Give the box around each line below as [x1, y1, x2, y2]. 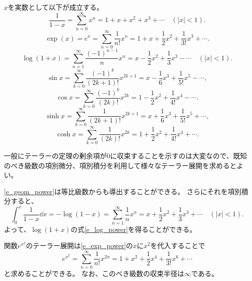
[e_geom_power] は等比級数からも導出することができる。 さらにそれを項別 [4, 186, 242, 196]
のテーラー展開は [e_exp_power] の [25, 240, 133, 251]
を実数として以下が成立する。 [8, 2, 104, 12]
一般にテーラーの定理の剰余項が [4, 150, 107, 160]
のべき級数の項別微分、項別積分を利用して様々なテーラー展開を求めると [4, 160, 237, 170]
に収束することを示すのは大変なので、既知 [110, 150, 247, 160]
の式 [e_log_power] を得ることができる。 [70, 224, 197, 234]
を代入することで [150, 240, 205, 251]
